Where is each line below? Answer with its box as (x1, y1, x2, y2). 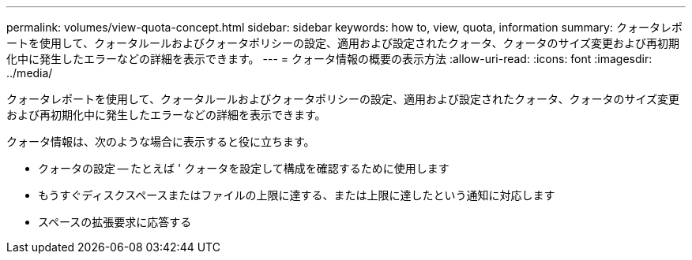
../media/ (6, 66, 53, 80)
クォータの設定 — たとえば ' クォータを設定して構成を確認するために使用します (38, 162, 449, 175)
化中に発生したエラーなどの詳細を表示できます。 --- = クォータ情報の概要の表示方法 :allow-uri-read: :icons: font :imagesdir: (6, 52, 653, 65)
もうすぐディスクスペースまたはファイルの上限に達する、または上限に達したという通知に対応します (38, 188, 555, 202)
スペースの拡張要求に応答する (38, 215, 192, 228)
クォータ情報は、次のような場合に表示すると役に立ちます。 (6, 135, 315, 148)
